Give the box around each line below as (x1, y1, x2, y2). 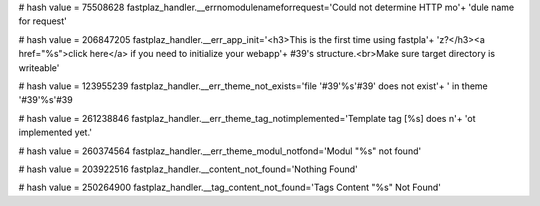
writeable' (18, 61, 60, 74)
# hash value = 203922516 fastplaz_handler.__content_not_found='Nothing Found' (18, 163, 359, 175)
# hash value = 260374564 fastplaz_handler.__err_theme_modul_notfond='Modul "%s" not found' (18, 145, 422, 157)
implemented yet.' (18, 126, 93, 139)
